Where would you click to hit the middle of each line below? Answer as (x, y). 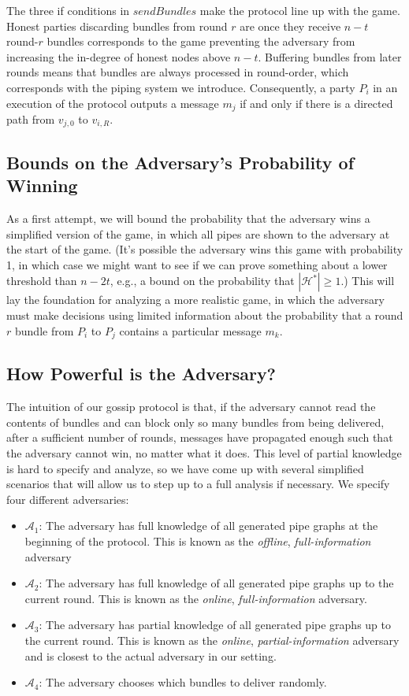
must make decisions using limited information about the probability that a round (205, 315)
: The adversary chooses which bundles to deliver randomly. (183, 682)
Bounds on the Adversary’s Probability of (180, 162)
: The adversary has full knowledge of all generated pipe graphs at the (208, 526)
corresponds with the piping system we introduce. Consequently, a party (181, 87)
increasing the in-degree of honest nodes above (119, 56)
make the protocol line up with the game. (300, 10)
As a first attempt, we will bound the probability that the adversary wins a (188, 218)
